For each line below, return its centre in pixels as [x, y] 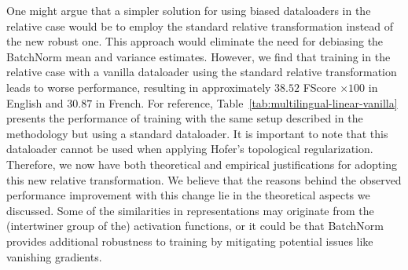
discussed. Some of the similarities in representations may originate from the [190, 210]
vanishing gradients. [54, 256]
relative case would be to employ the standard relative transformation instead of [200, 26]
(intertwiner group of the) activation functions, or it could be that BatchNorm [195, 226]
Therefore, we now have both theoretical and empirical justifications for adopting [202, 164]
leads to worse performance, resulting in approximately [139, 87]
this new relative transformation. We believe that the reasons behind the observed [204, 179]
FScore [320, 87]
